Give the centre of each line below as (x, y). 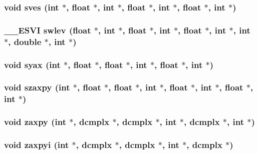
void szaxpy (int (37, 87)
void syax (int (32, 64)
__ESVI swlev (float (48, 30)
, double (25, 41)
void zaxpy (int (35, 122)
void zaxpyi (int (37, 144)
